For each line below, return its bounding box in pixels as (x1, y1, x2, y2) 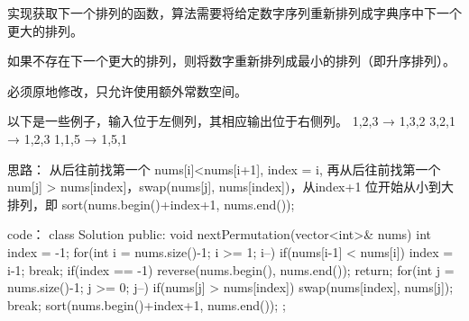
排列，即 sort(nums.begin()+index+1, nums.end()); (7, 194, 295, 213)
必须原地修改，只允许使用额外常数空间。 (7, 81, 247, 100)
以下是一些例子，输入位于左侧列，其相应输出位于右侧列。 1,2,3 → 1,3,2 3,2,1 (7, 111, 455, 130)
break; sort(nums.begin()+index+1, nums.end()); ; (7, 295, 286, 314)
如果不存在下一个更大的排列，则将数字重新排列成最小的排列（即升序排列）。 (7, 51, 455, 70)
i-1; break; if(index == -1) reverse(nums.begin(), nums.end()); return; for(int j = (7, 260, 455, 279)
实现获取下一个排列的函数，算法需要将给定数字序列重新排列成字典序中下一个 (7, 4, 462, 22)
